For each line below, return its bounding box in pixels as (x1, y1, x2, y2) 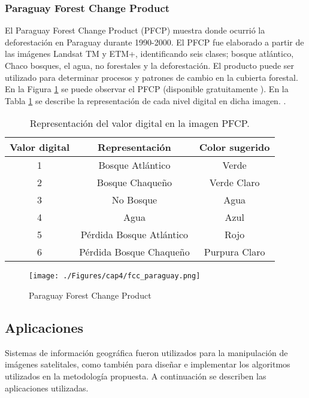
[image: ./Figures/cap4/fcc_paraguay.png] (29, 272, 201, 281)
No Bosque (111, 193, 157, 207)
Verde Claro (209, 175, 260, 190)
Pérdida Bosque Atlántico (80, 227, 189, 242)
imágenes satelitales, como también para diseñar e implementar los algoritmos (5, 358, 290, 370)
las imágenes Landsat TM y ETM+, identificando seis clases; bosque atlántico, (5, 47, 294, 60)
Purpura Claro (204, 245, 265, 259)
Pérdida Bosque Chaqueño (79, 245, 190, 259)
